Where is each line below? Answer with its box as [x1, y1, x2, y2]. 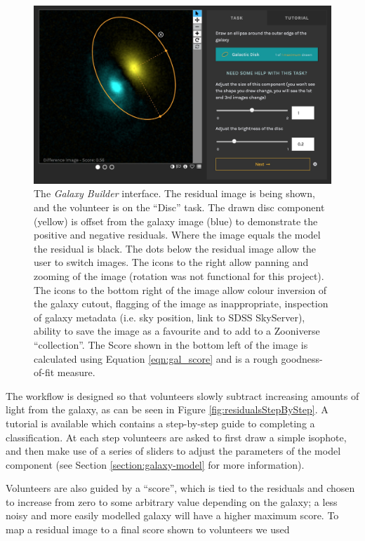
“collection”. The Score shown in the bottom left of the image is [34, 337, 308, 352]
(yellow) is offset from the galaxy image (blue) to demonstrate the [34, 213, 318, 228]
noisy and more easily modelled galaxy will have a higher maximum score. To [6, 508, 339, 523]
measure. [57, 365, 95, 380]
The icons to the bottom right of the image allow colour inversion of [34, 282, 327, 297]
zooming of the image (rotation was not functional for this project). [34, 268, 324, 283]
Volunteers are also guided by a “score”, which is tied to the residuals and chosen [6, 481, 355, 495]
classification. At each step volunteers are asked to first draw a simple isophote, [6, 429, 347, 444]
